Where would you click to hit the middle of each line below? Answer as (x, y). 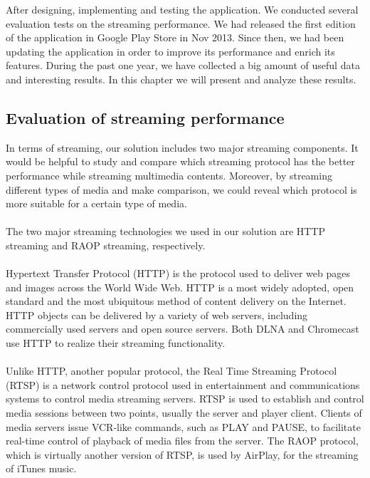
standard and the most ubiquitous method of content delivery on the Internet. (176, 301)
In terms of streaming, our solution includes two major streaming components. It (182, 147)
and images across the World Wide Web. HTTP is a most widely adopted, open (180, 287)
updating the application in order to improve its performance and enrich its (170, 51)
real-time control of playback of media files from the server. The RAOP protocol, (182, 441)
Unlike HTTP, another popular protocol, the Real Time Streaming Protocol (171, 371)
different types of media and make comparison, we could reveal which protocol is (181, 189)
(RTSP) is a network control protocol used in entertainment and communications (183, 384)
